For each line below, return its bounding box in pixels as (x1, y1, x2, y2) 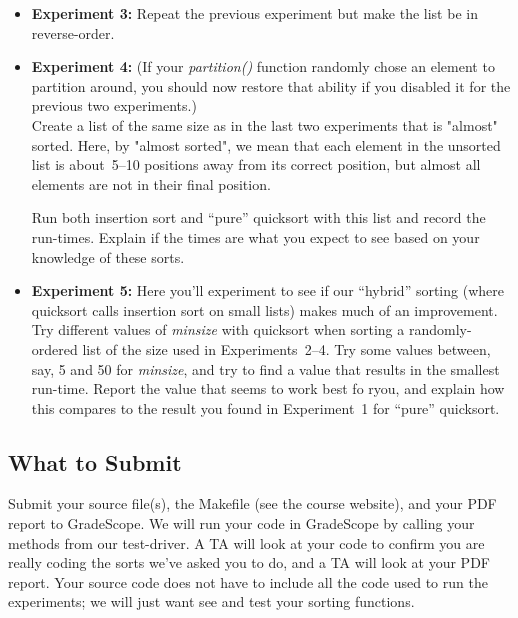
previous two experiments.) (31, 95, 197, 116)
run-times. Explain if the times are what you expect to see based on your (31, 226, 480, 247)
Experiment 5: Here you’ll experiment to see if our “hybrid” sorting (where (31, 280, 504, 301)
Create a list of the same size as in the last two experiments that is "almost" (31, 114, 498, 135)
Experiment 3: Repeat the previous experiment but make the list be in (31, 3, 478, 23)
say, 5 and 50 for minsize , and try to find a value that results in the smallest (31, 358, 500, 379)
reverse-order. (31, 22, 115, 43)
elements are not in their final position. (31, 173, 271, 194)
